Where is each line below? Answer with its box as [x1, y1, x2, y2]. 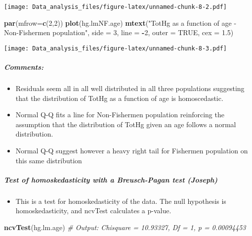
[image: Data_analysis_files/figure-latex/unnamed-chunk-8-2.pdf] [4, 3, 227, 10]
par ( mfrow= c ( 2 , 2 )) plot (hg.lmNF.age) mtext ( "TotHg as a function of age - [4, 17, 237, 28]
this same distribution [15, 155, 82, 165]
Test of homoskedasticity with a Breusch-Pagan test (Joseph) [4, 174, 218, 185]
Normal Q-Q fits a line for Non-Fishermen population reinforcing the [15, 109, 224, 120]
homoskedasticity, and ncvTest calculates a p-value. [15, 205, 171, 216]
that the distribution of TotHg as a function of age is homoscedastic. [15, 93, 223, 103]
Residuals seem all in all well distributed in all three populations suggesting [15, 83, 245, 94]
